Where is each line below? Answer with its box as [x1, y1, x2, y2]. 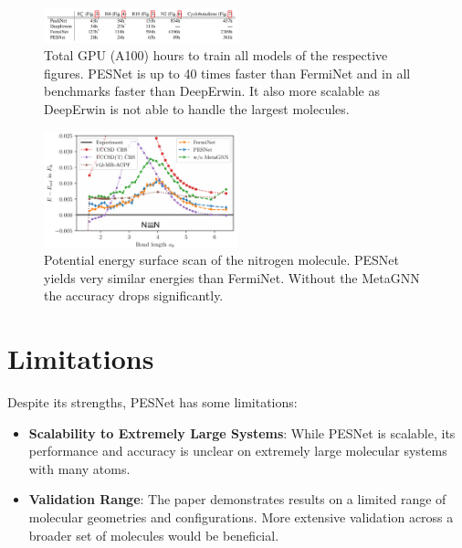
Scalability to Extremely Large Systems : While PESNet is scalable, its [28, 423, 456, 442]
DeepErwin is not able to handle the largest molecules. [44, 100, 350, 119]
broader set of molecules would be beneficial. [28, 525, 279, 544]
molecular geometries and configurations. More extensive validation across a [28, 508, 454, 527]
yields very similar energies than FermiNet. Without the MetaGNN [44, 268, 420, 287]
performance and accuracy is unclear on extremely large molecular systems [28, 441, 447, 460]
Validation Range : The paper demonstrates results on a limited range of [28, 490, 446, 509]
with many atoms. [28, 458, 131, 478]
